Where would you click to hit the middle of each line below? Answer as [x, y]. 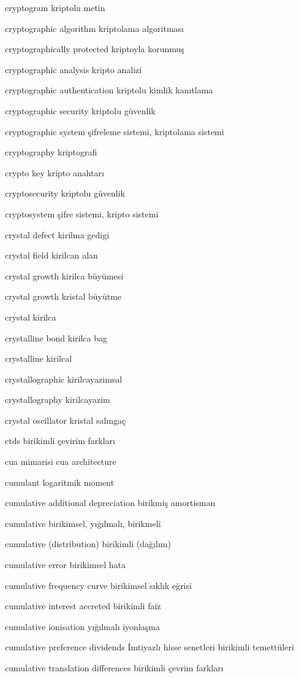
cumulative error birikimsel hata [66, 565]
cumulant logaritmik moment [60, 482]
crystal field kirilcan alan [51, 255]
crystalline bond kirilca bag [56, 337]
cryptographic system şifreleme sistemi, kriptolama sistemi [115, 131]
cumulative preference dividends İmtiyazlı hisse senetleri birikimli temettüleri [149, 647]
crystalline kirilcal [39, 358]
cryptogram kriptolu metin [55, 7]
